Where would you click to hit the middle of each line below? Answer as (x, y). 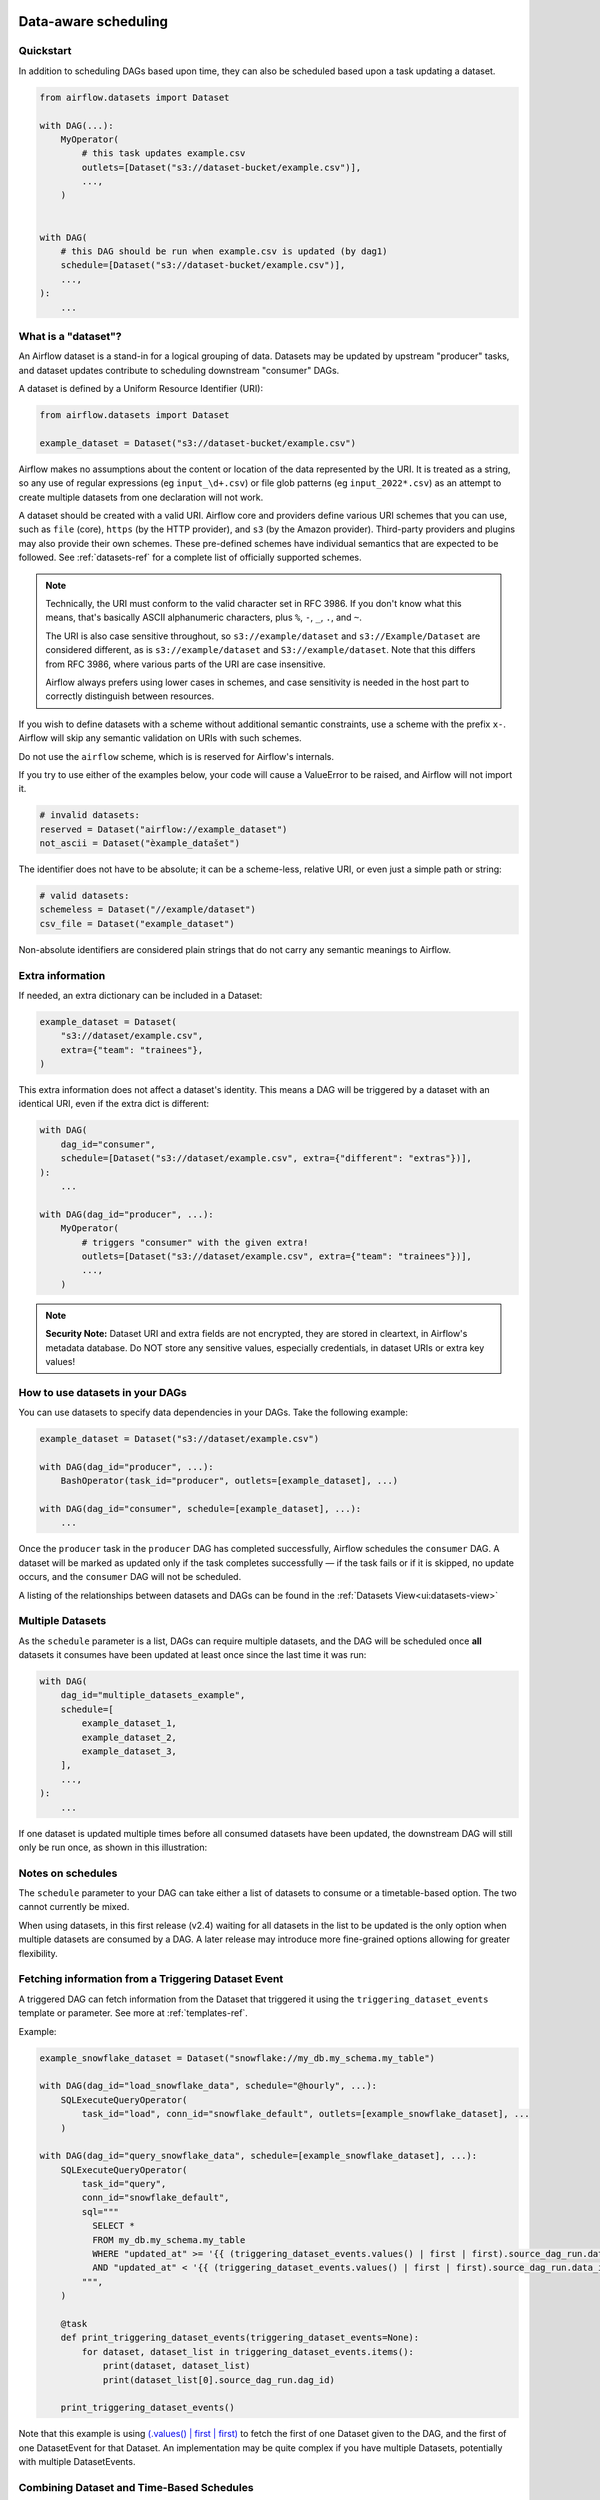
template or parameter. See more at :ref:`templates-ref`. (133, 2013)
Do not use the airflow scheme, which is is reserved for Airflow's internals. (176, 756)
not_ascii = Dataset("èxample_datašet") (139, 843)
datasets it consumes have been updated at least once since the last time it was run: (192, 1655)
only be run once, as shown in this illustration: (113, 1847)
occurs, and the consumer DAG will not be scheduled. (130, 1577)
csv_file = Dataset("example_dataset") (137, 923)
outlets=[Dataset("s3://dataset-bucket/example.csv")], (221, 167)
